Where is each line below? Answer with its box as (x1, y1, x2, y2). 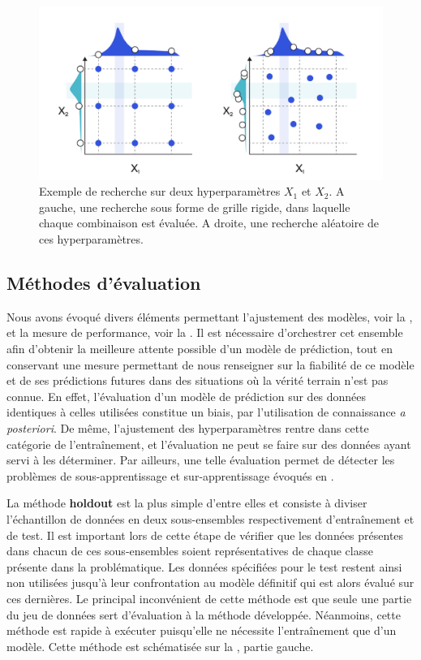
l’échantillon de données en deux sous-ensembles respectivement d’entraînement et (6, 510, 415, 527)
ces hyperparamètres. (39, 231, 144, 248)
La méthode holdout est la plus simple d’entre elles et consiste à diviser (6, 494, 367, 511)
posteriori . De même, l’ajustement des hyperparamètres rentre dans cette (6, 419, 369, 436)
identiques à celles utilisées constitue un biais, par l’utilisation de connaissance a (6, 403, 406, 421)
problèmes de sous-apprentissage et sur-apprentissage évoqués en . (6, 467, 334, 484)
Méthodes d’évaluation (6, 270, 201, 295)
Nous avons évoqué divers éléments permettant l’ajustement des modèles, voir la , (6, 308, 413, 325)
